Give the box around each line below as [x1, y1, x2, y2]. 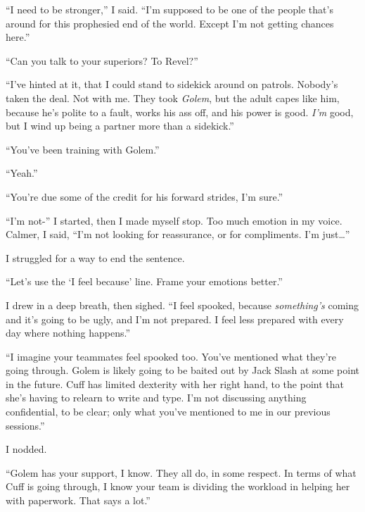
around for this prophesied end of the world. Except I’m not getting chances [6, 15, 334, 30]
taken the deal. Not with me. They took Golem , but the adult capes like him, [6, 90, 340, 105]
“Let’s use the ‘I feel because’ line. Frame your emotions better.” [6, 274, 283, 289]
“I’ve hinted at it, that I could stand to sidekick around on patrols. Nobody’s [6, 77, 338, 92]
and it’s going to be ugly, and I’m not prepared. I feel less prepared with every [6, 311, 344, 326]
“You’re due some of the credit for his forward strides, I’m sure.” [6, 189, 283, 204]
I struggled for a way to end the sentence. [6, 250, 185, 265]
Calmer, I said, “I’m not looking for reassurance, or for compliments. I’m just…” [6, 227, 350, 242]
